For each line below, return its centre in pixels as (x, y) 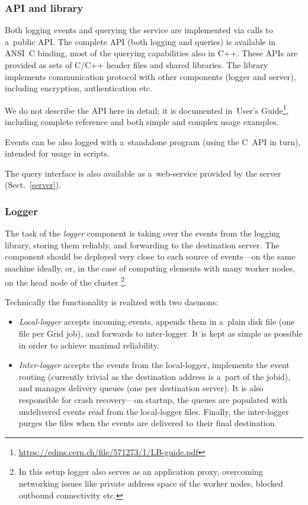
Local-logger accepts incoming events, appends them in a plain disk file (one (157, 322)
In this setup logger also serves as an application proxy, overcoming (141, 472)
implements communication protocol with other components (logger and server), (150, 76)
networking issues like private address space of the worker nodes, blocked (151, 483)
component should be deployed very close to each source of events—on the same (150, 256)
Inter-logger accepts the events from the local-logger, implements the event (154, 365)
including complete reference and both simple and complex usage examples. (142, 122)
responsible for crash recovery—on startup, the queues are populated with (153, 399)
